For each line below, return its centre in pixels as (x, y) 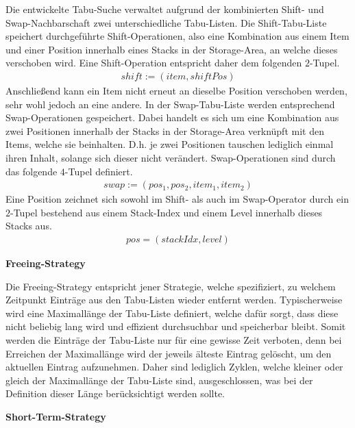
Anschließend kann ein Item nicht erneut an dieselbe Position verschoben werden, (176, 90)
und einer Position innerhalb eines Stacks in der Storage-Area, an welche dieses (172, 49)
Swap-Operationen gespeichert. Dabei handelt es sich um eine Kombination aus (172, 117)
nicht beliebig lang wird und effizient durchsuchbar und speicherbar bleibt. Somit (176, 326)
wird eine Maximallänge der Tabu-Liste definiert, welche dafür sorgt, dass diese (172, 313)
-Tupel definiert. (99, 171)
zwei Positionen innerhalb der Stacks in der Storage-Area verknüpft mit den (165, 130)
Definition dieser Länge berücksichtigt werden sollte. (115, 393)
